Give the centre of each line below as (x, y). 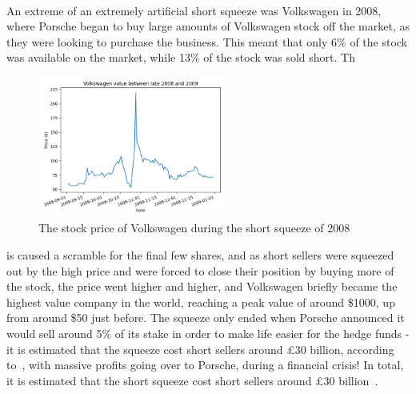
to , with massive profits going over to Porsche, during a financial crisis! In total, (205, 365)
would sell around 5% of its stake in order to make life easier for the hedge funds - (208, 334)
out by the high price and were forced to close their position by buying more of (200, 270)
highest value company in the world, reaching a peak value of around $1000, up (201, 302)
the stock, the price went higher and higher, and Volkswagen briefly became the (202, 286)
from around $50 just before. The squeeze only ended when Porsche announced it (206, 318)
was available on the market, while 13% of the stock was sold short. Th (181, 57)
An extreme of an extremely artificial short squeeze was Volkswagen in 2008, (194, 10)
